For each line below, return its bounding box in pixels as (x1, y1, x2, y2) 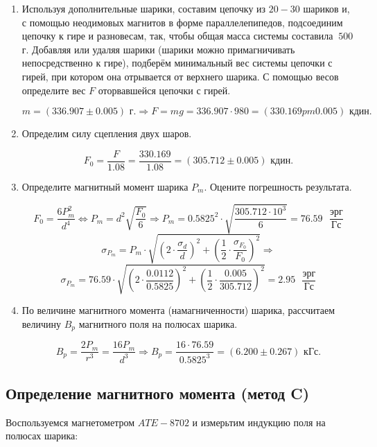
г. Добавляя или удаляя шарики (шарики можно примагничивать (21, 42, 295, 56)
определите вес (21, 82, 86, 97)
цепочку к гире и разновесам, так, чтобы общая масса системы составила (21, 28, 333, 43)
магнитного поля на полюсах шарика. (78, 316, 238, 331)
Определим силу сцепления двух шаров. (21, 126, 192, 141)
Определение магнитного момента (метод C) (6, 382, 310, 403)
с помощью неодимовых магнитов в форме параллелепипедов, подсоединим (21, 15, 343, 29)
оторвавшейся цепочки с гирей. (98, 82, 231, 97)
